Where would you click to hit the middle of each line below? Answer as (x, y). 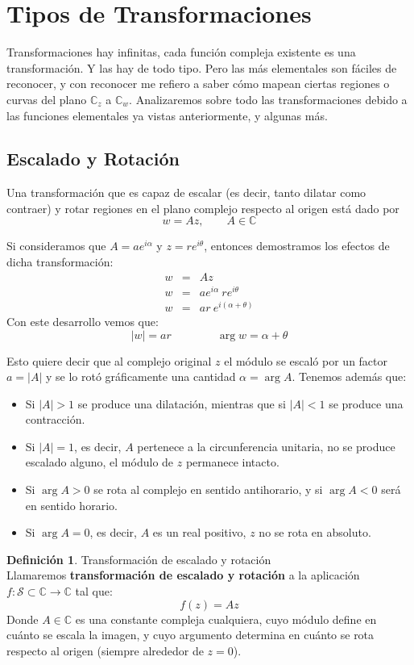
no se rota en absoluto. (315, 532)
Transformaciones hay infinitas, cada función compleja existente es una (181, 52)
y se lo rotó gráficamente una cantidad (141, 376)
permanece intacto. (232, 462)
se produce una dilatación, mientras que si (182, 403)
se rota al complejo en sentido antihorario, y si (208, 489)
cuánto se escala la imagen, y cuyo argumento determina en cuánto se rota (190, 635)
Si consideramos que (56, 246)
